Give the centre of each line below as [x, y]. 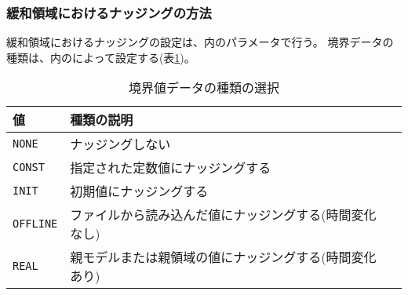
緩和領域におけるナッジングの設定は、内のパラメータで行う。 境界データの [200, 42]
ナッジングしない [120, 144]
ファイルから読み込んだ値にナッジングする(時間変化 [223, 215]
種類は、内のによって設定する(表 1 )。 [101, 57]
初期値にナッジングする [139, 191]
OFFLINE [35, 224]
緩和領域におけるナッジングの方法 [109, 12]
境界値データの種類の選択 [204, 88]
